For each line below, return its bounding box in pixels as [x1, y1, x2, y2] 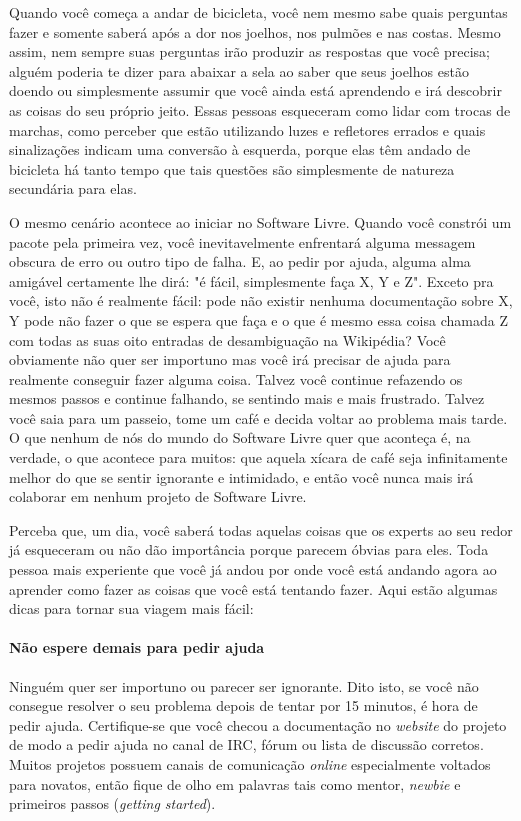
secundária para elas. [9, 178, 137, 199]
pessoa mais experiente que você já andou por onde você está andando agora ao [9, 559, 497, 580]
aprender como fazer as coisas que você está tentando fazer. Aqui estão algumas [9, 578, 498, 599]
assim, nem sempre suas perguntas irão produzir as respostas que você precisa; [9, 41, 490, 62]
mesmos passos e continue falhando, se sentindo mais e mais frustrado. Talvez [9, 388, 485, 409]
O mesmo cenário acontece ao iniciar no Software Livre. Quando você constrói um [9, 211, 512, 232]
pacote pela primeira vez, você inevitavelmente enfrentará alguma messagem [9, 231, 476, 252]
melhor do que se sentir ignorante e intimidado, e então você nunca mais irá [9, 466, 474, 487]
